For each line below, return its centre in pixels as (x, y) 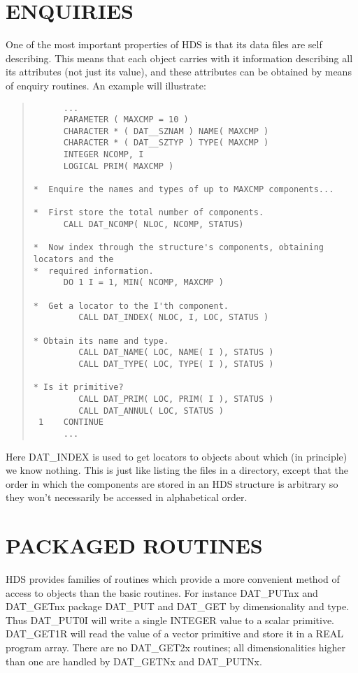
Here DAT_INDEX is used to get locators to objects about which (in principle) (177, 456)
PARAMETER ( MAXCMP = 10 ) (126, 120)
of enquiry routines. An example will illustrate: (106, 85)
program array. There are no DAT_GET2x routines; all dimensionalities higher (176, 647)
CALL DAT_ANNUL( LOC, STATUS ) (151, 411)
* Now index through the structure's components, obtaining (179, 248)
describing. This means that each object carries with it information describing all (179, 58)
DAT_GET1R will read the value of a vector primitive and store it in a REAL (174, 634)
